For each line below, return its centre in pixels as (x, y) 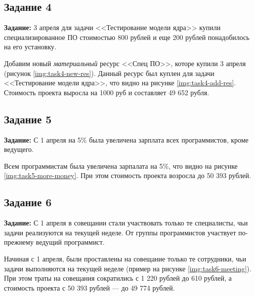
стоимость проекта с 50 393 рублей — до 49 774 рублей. (89, 287)
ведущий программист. (70, 242)
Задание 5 (28, 119)
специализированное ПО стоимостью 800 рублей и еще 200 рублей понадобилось (127, 37)
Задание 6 (28, 202)
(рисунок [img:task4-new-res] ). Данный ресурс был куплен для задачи (109, 73)
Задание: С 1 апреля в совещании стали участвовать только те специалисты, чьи (126, 223)
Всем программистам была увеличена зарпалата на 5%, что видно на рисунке (121, 166)
